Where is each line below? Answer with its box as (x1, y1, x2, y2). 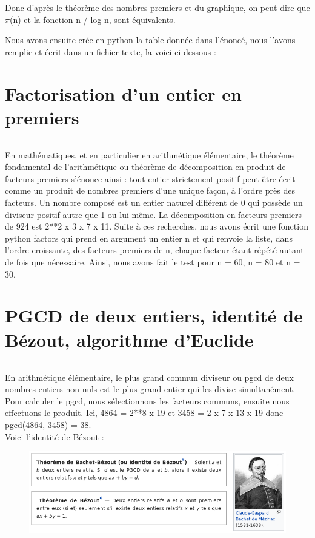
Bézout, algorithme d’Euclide (5, 327, 254, 352)
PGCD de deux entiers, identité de (5, 303, 303, 328)
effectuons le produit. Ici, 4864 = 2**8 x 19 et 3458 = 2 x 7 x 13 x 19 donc (5, 406, 283, 419)
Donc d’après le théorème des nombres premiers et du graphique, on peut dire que (5, 1, 310, 13)
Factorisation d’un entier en (5, 81, 242, 106)
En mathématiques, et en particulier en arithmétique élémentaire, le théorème (5, 148, 294, 161)
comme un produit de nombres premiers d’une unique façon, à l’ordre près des (5, 184, 295, 197)
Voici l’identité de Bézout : (5, 430, 104, 443)
